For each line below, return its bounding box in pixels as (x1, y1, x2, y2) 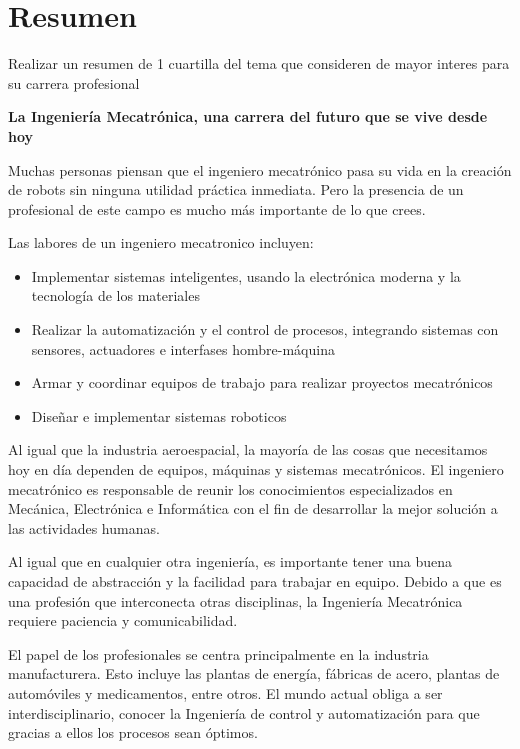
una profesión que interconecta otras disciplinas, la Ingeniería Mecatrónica (8, 590, 463, 611)
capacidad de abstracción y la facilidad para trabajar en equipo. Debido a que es (8, 571, 502, 591)
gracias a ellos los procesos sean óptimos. (8, 722, 258, 743)
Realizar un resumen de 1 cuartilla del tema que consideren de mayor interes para (8, 53, 510, 74)
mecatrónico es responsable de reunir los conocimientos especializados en (8, 478, 453, 499)
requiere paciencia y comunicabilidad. (8, 610, 238, 631)
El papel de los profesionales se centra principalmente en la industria (8, 643, 429, 664)
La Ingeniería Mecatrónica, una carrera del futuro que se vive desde (8, 106, 488, 127)
